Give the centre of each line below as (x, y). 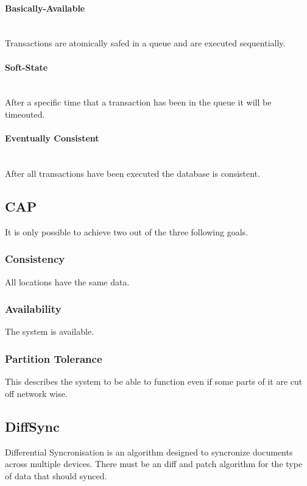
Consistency (35, 259)
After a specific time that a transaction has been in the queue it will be (138, 102)
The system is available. (50, 331)
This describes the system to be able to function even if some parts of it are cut (154, 381)
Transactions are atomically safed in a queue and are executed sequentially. (145, 43)
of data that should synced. (56, 475)
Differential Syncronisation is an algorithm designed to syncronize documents (149, 452)
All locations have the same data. (67, 281)
